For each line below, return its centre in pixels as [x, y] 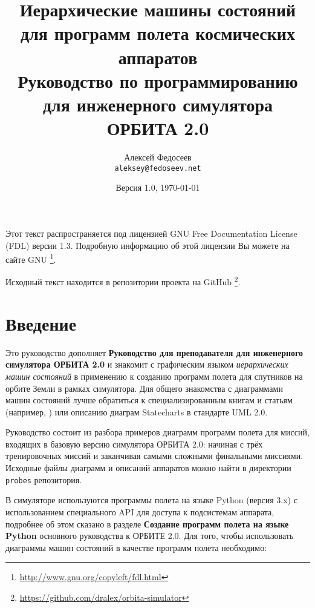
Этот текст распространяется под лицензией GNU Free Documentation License [151, 233]
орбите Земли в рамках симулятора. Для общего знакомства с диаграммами [144, 388]
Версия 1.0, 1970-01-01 [158, 187]
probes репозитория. [44, 479]
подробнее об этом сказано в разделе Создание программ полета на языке [147, 524]
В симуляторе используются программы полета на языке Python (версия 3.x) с [151, 500]
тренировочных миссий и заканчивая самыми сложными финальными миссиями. [154, 456]
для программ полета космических [158, 33]
